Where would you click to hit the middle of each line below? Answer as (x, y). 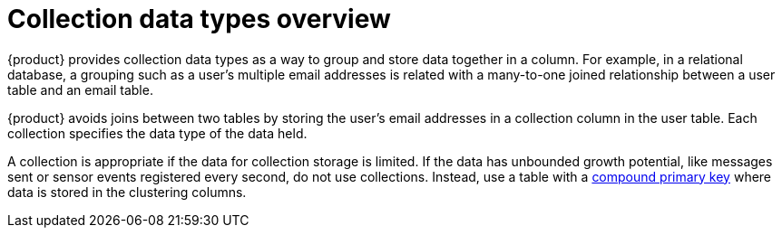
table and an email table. (80, 89)
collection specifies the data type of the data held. (157, 133)
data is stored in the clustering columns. (127, 192)
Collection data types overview (199, 19)
